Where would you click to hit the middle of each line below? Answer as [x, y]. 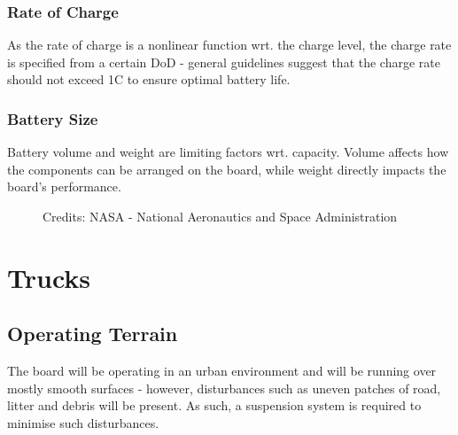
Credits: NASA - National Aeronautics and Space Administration [220, 216]
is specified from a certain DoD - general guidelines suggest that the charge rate [224, 62]
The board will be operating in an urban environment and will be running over [222, 371]
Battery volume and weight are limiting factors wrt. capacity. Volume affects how [228, 152]
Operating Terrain [93, 334]
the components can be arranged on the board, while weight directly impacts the [227, 169]
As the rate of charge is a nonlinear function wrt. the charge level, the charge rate [229, 45]
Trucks [49, 277]
